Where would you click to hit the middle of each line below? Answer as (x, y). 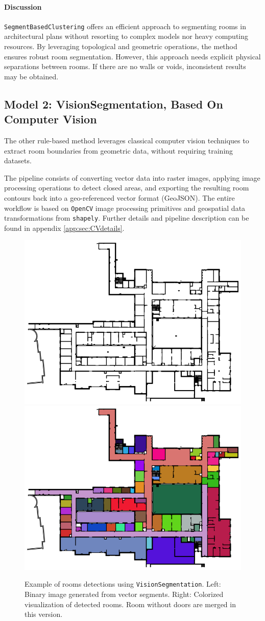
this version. (44, 614)
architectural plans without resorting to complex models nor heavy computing (126, 36)
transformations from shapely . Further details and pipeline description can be (127, 218)
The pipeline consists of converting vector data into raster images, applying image (132, 177)
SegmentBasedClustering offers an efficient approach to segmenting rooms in (125, 26)
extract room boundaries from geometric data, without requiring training (119, 150)
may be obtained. (31, 76)
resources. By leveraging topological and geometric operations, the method (121, 46)
